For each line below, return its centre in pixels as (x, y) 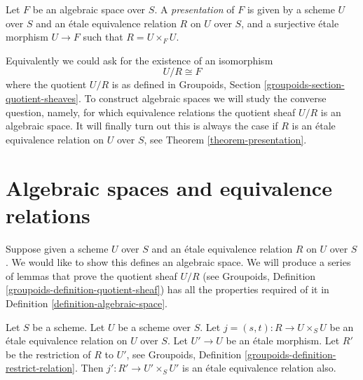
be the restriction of (48, 354)
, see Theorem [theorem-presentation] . (225, 139)
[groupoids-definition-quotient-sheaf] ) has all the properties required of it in (167, 289)
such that (103, 37)
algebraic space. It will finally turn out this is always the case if (142, 126)
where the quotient (46, 84)
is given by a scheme (291, 9)
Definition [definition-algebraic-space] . (87, 303)
